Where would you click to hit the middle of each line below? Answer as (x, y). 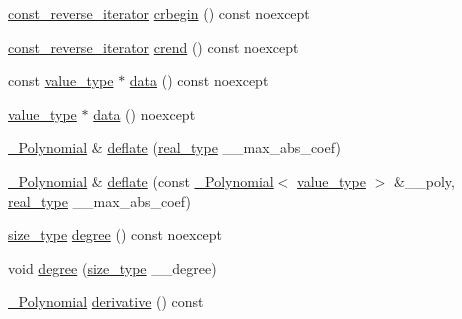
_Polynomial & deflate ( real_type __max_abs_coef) (174, 147)
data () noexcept (144, 113)
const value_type (61, 80)
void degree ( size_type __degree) (112, 267)
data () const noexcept (199, 80)
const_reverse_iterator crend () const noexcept (153, 46)
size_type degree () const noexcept (115, 234)
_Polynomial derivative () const (106, 301)
